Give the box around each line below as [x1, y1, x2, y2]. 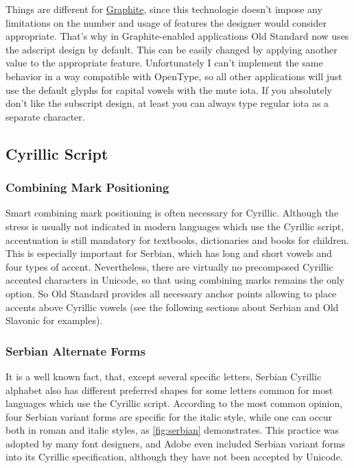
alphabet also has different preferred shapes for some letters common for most [5, 382, 333, 397]
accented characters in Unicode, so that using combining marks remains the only [5, 273, 345, 287]
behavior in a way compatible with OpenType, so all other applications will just [5, 69, 342, 83]
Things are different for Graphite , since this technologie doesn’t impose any [5, 2, 322, 16]
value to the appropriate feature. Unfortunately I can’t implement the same [5, 56, 323, 70]
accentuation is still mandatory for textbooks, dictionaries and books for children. [5, 232, 349, 247]
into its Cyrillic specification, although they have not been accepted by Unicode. [5, 449, 343, 464]
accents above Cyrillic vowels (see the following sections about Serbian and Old [5, 299, 339, 314]
